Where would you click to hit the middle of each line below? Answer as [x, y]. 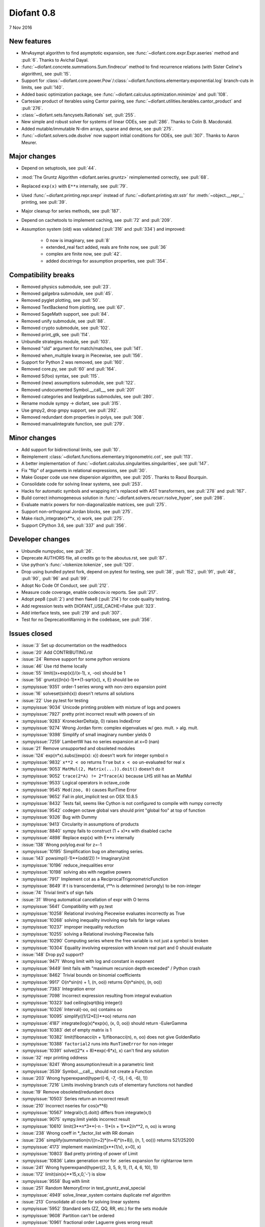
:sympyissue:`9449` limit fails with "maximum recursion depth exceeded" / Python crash [111, 968]
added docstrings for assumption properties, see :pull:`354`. [107, 261]
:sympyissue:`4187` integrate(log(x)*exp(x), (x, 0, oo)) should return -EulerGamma [104, 1023]
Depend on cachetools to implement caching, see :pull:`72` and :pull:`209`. [97, 220]
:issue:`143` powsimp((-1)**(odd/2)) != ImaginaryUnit [75, 858]
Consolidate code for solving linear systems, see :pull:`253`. [82, 484]
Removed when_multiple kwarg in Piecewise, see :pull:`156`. [82, 355]
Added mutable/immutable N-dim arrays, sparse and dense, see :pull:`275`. [98, 129]
